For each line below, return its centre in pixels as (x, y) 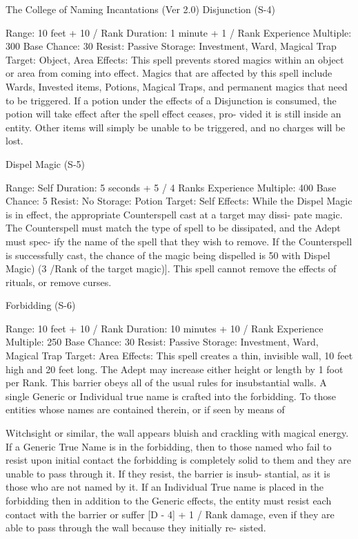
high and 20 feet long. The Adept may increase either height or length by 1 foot (175, 369)
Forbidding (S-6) (41, 305)
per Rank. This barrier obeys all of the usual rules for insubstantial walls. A (166, 382)
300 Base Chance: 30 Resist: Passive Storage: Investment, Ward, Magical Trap (171, 46)
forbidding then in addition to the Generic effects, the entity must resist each (169, 500)
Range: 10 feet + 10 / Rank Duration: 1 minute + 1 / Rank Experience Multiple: (179, 32)
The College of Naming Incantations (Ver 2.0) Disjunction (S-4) (140, 9)
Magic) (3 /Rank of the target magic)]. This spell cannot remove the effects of (171, 268)
